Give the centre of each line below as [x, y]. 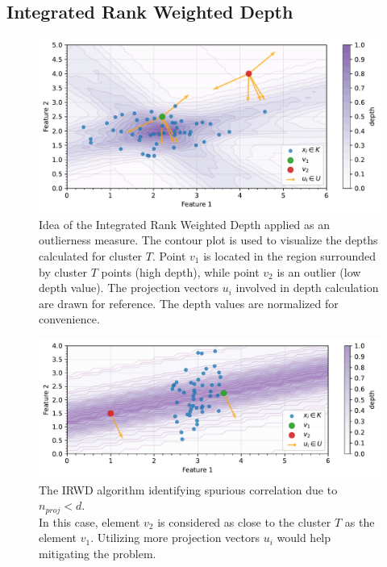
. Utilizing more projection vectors [175, 538]
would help [304, 538]
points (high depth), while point [180, 271]
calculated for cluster [91, 255]
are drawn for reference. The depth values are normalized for [189, 303]
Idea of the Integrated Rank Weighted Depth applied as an [185, 224]
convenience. [69, 319]
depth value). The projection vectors [129, 288]
